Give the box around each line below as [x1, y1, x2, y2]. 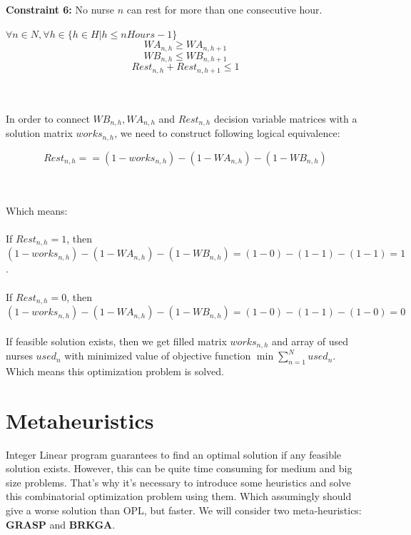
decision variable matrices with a [213, 111, 357, 126]
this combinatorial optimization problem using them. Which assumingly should [6, 489, 352, 504]
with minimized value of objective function [64, 348, 251, 363]
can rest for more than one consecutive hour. [126, 2, 323, 16]
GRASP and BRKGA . [6, 516, 116, 531]
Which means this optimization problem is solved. [6, 363, 225, 378]
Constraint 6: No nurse [6, 2, 115, 16]
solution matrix [6, 126, 73, 141]
